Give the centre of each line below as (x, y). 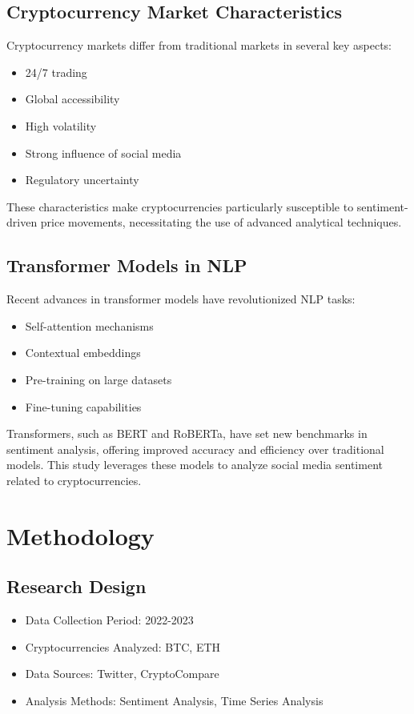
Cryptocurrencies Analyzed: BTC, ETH (123, 646)
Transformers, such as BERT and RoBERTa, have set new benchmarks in (187, 433)
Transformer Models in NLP (127, 265)
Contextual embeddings (83, 353)
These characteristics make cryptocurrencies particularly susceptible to (180, 206)
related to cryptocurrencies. (74, 480)
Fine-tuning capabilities (83, 406)
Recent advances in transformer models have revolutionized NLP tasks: (181, 299)
